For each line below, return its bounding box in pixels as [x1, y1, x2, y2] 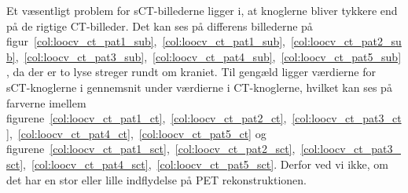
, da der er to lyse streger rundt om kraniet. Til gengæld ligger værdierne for [6, 64, 376, 80]
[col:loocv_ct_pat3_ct [292, 110, 402, 126]
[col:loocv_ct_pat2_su [290, 33, 402, 49]
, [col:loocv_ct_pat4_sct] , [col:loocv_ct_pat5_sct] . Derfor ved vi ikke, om [23, 155, 388, 172]
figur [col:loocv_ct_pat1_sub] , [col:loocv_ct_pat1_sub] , [6, 33, 285, 49]
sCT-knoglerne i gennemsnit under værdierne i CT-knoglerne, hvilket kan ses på [6, 78, 392, 95]
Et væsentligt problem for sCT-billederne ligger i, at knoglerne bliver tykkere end [6, 2, 398, 18]
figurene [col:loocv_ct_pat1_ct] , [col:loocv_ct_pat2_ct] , [6, 110, 287, 126]
